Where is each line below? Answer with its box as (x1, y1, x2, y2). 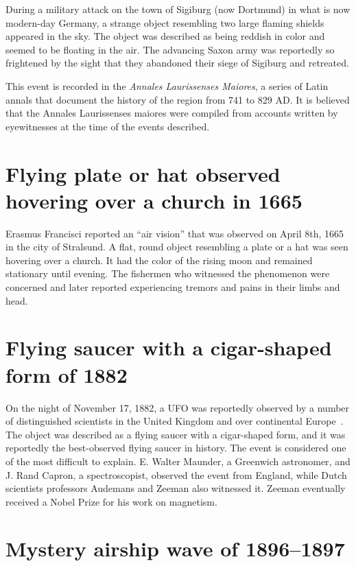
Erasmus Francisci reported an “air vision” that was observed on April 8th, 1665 (5, 226, 344, 240)
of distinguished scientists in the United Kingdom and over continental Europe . (5, 414, 344, 428)
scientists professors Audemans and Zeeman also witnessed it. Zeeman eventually (5, 481, 346, 495)
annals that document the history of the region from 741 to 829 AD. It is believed (5, 92, 350, 106)
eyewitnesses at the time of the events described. (5, 119, 210, 133)
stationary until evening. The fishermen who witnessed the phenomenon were (5, 266, 330, 281)
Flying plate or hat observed (5, 159, 281, 187)
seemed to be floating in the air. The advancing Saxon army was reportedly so (5, 42, 335, 56)
